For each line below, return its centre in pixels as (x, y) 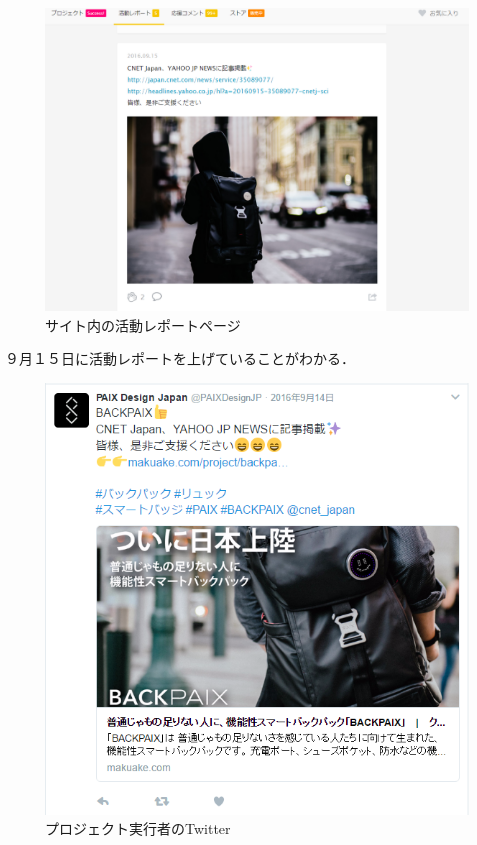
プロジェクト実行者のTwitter (138, 828)
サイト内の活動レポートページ (143, 324)
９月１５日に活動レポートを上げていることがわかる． (180, 358)
